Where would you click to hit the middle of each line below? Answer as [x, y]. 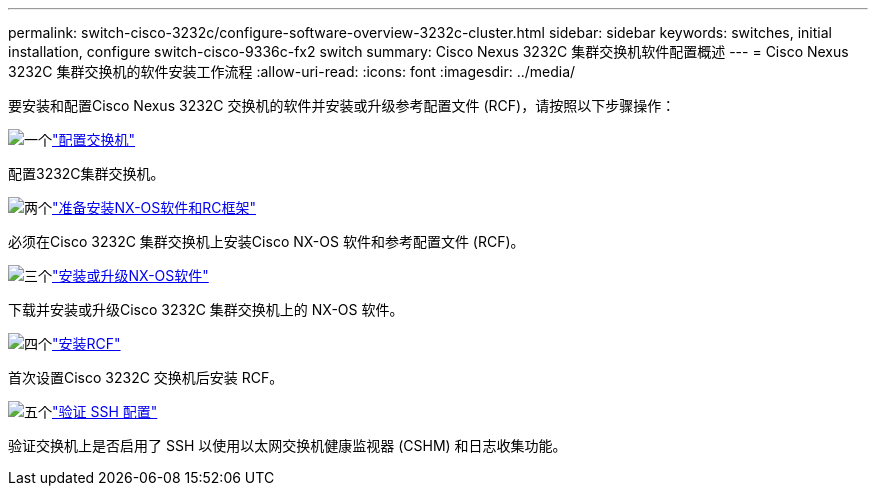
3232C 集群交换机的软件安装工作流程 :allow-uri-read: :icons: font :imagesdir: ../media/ [292, 71]
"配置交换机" [94, 139]
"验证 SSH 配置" [105, 411]
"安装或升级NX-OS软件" [130, 275]
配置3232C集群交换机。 [86, 173]
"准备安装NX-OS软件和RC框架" [154, 207]
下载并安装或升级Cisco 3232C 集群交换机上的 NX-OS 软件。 [206, 309]
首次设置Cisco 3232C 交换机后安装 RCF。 [146, 377]
